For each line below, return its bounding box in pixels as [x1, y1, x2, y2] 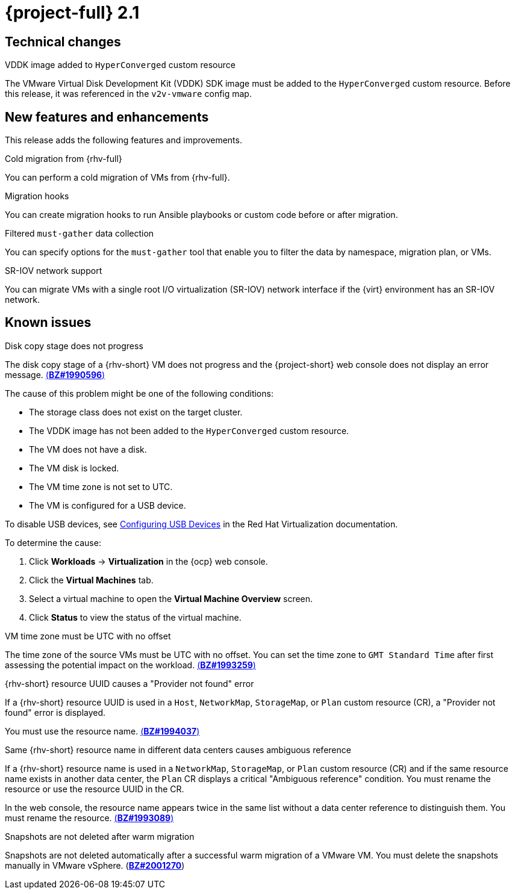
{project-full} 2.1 [5, 2, 140, 23]
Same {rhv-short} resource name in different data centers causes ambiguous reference [5, 744, 351, 755]
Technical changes [5, 34, 121, 49]
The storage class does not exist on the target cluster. [29, 406, 243, 417]
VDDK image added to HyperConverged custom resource [5, 60, 236, 70]
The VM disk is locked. [29, 462, 119, 473]
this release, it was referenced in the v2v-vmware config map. [5, 88, 252, 99]
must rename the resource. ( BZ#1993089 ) [5, 812, 174, 823]
